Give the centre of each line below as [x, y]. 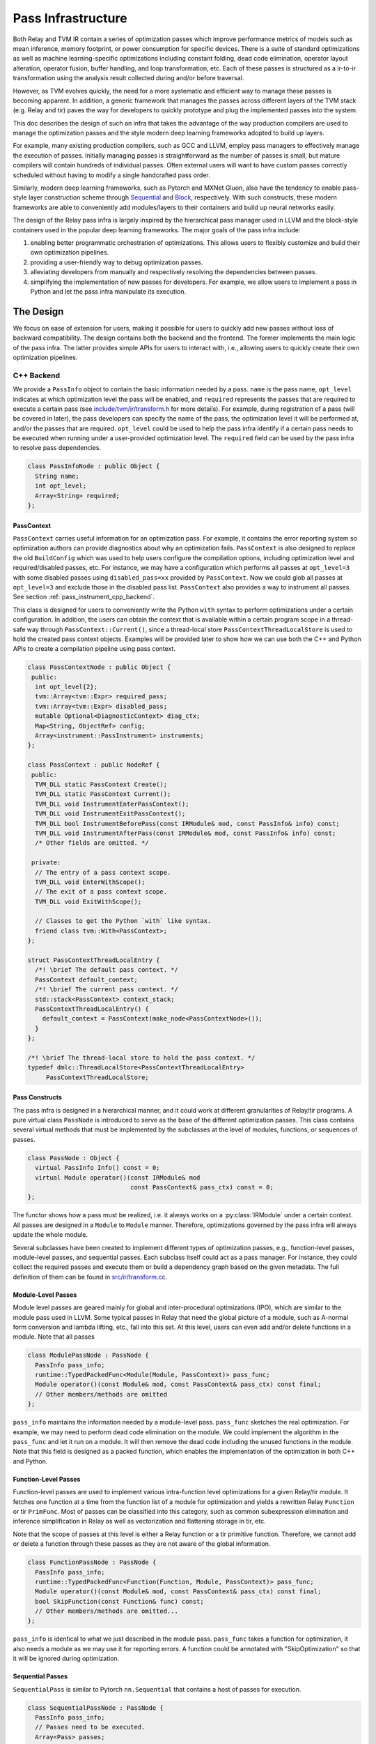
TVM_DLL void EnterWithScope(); [90, 882]
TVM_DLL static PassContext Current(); [103, 794]
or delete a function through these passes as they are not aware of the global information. [142, 1544]
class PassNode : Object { [73, 1158]
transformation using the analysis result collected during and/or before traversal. [128, 78]
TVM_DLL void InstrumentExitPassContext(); [110, 814]
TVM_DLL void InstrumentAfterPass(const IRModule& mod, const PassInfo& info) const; [186, 833]
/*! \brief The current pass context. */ [107, 990]
